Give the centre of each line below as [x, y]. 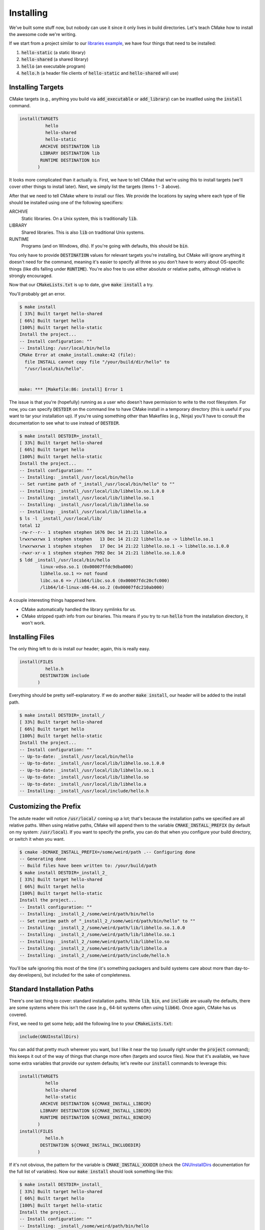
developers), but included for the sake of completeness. [74, 975]
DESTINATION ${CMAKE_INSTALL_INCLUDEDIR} [91, 1145]
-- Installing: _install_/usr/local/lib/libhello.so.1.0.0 [92, 491]
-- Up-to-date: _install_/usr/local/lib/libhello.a [83, 784]
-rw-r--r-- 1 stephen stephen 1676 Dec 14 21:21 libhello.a [93, 532]
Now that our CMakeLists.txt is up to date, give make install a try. [81, 285]
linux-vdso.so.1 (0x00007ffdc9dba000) [87, 567]
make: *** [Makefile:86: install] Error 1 [71, 389]
